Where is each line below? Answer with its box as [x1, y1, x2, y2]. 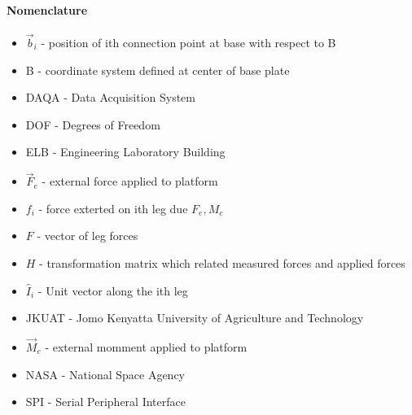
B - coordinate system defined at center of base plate [25, 61, 290, 78]
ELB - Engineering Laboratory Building [25, 143, 226, 160]
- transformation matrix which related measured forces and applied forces [39, 254, 405, 271]
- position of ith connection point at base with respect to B [41, 34, 336, 51]
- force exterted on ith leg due [38, 199, 188, 216]
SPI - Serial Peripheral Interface [25, 393, 186, 410]
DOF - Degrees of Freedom [25, 116, 160, 133]
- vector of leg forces [37, 227, 138, 244]
